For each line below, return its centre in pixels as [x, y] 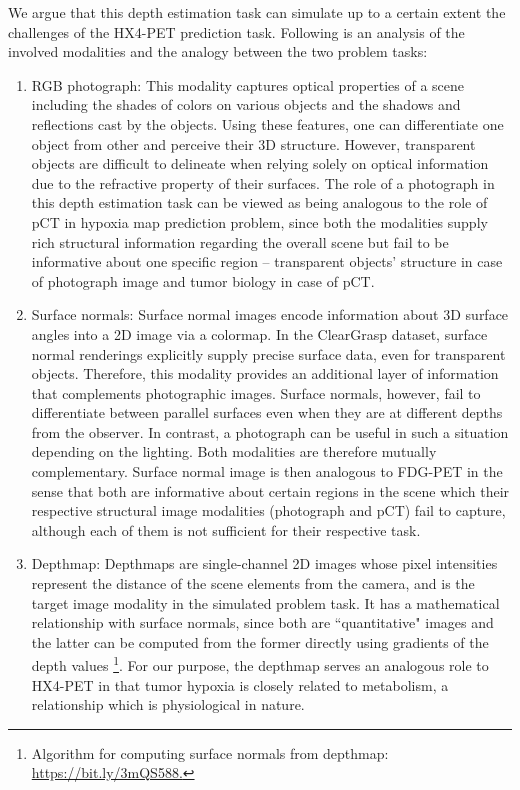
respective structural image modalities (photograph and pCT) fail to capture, [268, 510]
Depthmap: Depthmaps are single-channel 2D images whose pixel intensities [264, 563]
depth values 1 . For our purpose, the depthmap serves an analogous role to [260, 664]
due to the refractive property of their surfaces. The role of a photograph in [263, 182]
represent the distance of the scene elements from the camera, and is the [253, 583]
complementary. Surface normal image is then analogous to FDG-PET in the [267, 471]
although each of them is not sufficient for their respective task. [226, 529]
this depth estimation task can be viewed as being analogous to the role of [259, 202]
